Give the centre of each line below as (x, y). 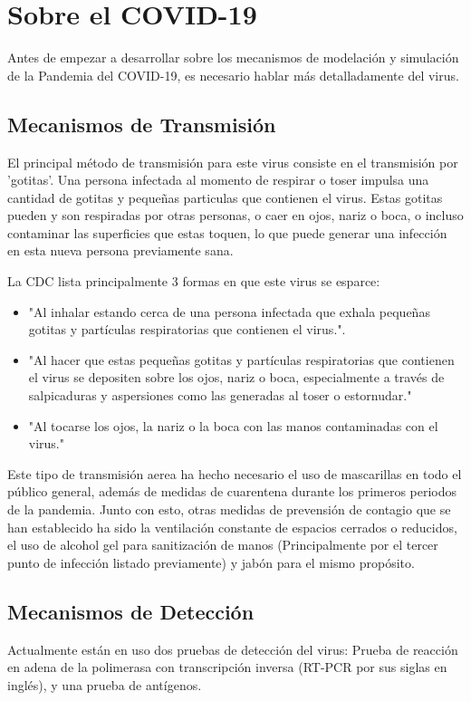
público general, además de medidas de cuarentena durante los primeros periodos (232, 491)
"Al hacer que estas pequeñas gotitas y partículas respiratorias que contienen (241, 359)
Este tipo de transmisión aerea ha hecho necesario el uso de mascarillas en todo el (235, 473)
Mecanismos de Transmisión (142, 124)
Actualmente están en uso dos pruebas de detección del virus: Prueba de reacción (233, 649)
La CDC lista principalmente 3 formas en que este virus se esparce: (194, 281)
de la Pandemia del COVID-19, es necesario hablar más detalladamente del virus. (233, 75)
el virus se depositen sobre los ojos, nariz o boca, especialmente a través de (236, 377)
